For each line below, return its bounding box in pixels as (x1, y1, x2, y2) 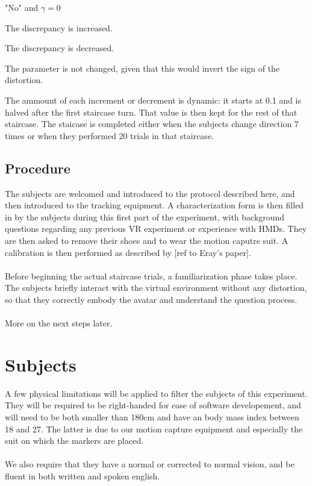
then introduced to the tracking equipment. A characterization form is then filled (5, 199, 304, 211)
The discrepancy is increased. (5, 21, 113, 34)
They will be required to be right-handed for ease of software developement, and (5, 399, 301, 411)
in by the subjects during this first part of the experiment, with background (5, 210, 285, 223)
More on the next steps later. (5, 317, 113, 329)
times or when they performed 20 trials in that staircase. (5, 129, 214, 142)
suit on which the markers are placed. (5, 434, 144, 447)
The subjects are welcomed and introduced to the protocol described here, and (5, 187, 295, 199)
